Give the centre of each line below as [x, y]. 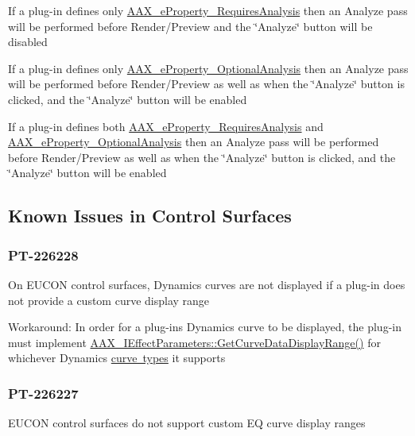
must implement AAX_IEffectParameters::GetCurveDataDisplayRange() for [194, 342]
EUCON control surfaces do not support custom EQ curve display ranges [187, 423]
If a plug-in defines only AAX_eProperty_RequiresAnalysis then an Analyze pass [208, 10]
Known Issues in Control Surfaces [150, 216]
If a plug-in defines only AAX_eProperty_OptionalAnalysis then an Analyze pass [208, 68]
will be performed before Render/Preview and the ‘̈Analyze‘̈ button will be [190, 26]
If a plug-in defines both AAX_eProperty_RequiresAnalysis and [166, 126]
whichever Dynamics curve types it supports [117, 358]
